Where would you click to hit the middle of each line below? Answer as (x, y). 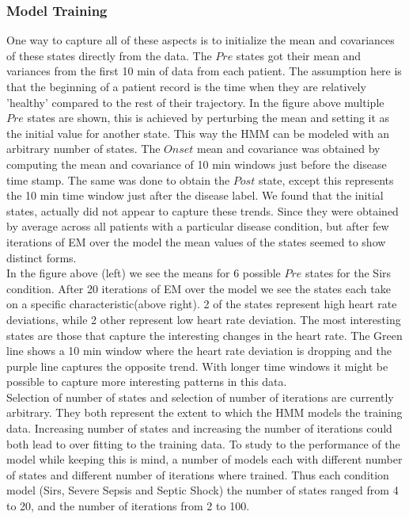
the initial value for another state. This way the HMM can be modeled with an (198, 133)
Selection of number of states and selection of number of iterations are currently (200, 397)
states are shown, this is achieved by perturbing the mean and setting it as (208, 118)
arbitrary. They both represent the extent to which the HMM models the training (204, 412)
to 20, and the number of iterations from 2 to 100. (128, 506)
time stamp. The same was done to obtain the (118, 179)
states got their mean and (299, 55)
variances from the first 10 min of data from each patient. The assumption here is (204, 71)
